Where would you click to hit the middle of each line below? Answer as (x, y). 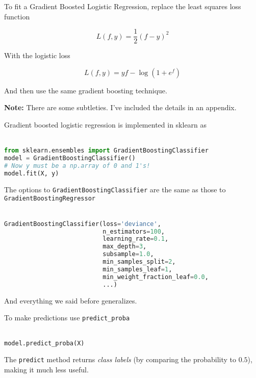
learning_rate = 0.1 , (136, 239)
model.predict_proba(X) (44, 344)
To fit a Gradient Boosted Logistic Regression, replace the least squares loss (123, 6)
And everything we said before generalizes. (71, 300)
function (17, 16)
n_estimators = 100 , (134, 231)
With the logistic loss (37, 55)
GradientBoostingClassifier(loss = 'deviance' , (83, 224)
